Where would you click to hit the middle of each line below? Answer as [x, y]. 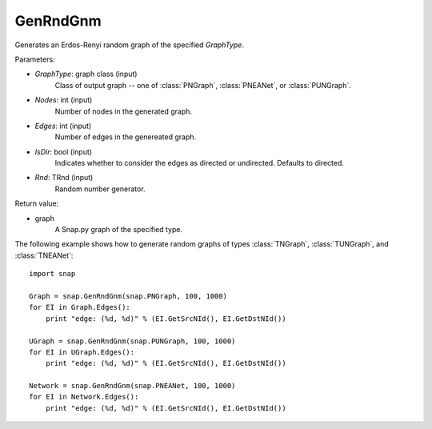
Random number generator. [100, 189]
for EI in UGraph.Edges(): [82, 352]
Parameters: [35, 59]
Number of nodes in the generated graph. [123, 111]
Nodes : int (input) [64, 100]
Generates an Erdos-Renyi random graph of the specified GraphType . [129, 45]
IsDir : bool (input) [63, 151]
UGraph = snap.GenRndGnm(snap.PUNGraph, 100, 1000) [132, 341]
